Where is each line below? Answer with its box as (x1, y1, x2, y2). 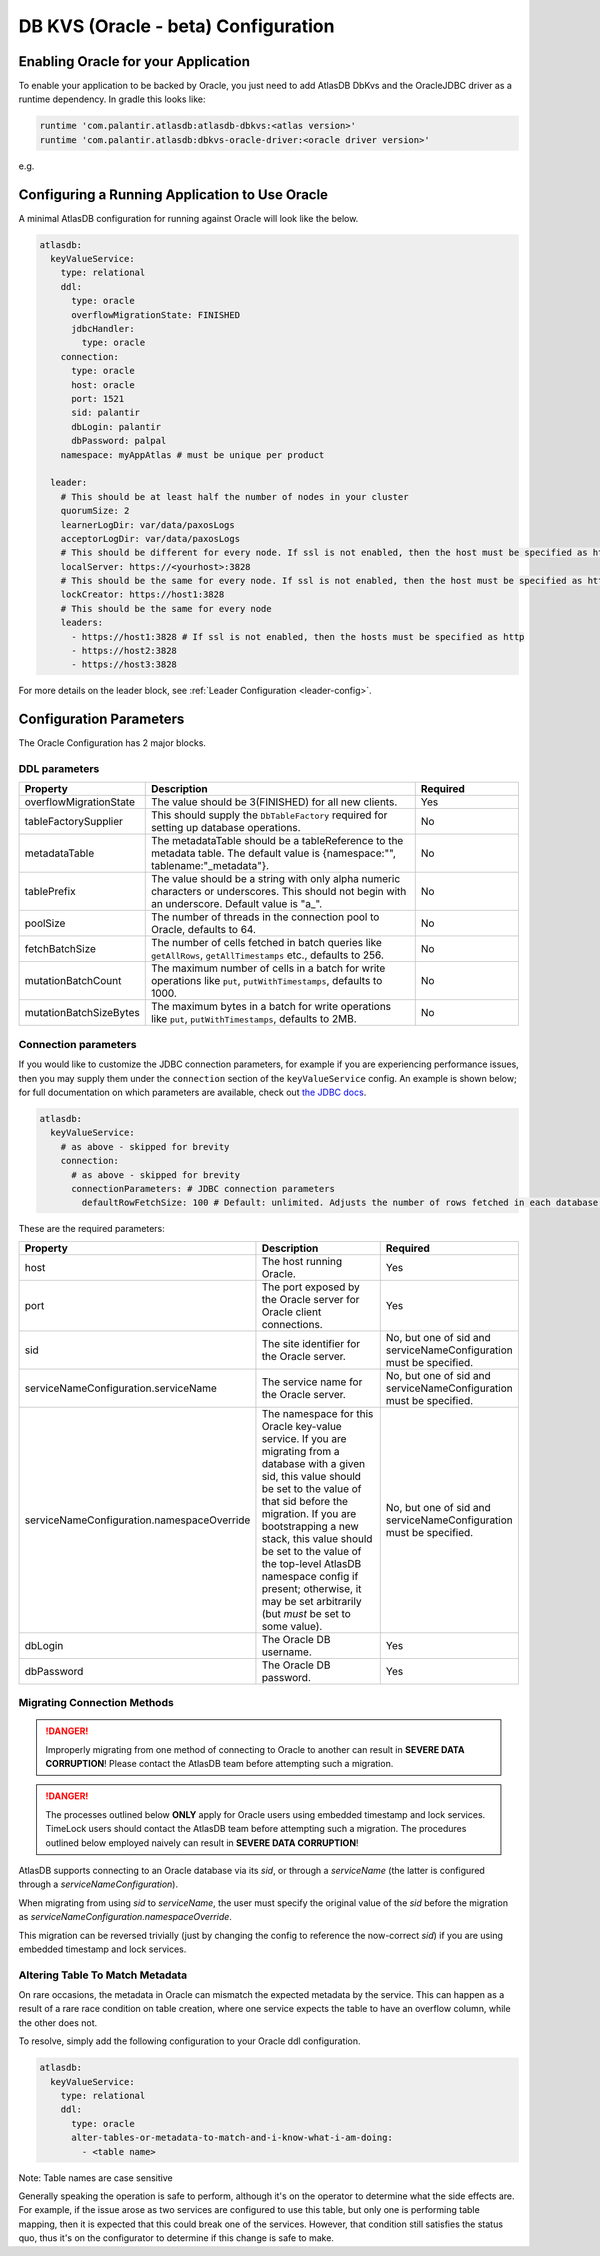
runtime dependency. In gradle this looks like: (18, 93, 206, 105)
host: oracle (71, 379, 135, 390)
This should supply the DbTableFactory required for (150, 808, 388, 822)
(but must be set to (261, 1606, 352, 1620)
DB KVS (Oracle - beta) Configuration (18, 15, 335, 37)
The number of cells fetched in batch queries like (150, 936, 382, 950)
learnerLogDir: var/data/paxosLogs (60, 519, 235, 530)
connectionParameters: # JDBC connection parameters (71, 1183, 335, 1194)
